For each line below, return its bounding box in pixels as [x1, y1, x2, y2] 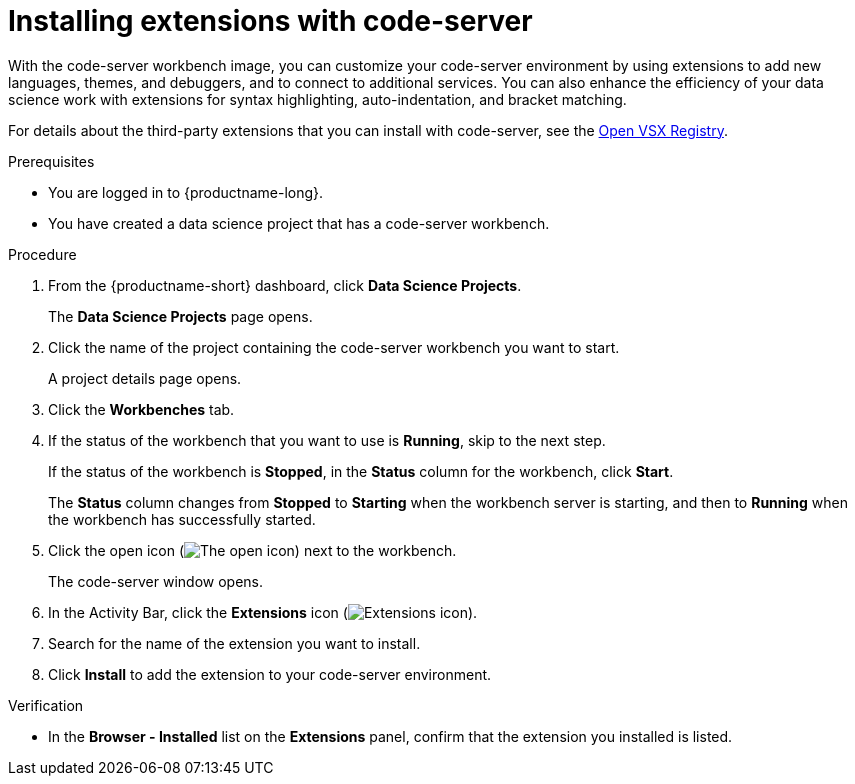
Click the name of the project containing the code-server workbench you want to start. [48, 338, 620, 356]
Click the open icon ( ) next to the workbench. [48, 541, 457, 559]
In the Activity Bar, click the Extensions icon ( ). [48, 603, 478, 621]
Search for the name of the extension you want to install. [48, 634, 421, 652]
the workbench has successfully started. [48, 510, 316, 528]
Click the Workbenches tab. [48, 400, 235, 418]
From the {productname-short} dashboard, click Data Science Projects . [48, 276, 522, 294]
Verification [8, 696, 84, 714]
